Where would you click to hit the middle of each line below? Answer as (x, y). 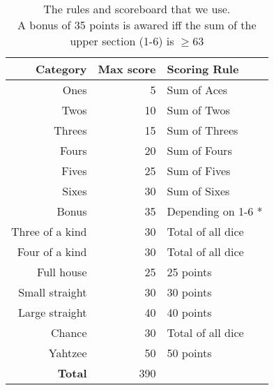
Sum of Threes (203, 130)
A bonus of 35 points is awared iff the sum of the (137, 25)
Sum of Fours (199, 150)
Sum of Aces (197, 90)
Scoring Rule (203, 69)
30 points (189, 292)
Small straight (53, 292)
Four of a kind (52, 252)
